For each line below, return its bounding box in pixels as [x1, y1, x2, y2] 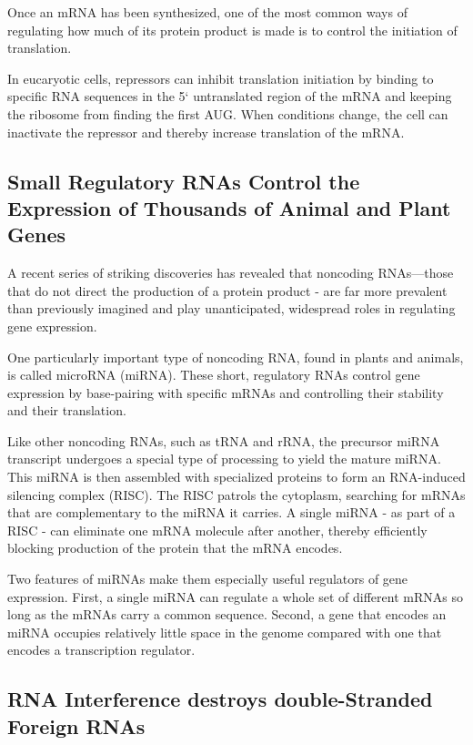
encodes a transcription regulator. [7, 640, 196, 659]
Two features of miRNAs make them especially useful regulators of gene [7, 569, 408, 588]
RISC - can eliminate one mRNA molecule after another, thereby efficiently [7, 520, 428, 539]
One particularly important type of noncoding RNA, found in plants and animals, [7, 347, 464, 366]
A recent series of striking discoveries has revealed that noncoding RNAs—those [7, 263, 454, 282]
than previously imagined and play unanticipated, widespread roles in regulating [7, 299, 456, 318]
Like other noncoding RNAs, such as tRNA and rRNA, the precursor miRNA [7, 431, 440, 450]
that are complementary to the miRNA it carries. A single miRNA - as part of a [7, 503, 456, 522]
